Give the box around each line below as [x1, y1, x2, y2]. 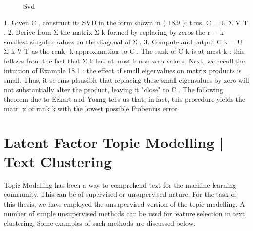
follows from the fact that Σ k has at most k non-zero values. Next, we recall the [4, 55, 245, 65]
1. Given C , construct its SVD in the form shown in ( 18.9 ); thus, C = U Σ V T [4, 17, 248, 27]
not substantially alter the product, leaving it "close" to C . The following [4, 84, 223, 94]
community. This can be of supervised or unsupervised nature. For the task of [4, 189, 236, 199]
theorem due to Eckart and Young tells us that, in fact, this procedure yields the [4, 94, 245, 104]
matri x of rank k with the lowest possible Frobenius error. [4, 103, 179, 113]
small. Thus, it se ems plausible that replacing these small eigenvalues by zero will [4, 75, 249, 85]
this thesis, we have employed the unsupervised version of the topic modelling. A [4, 199, 245, 209]
